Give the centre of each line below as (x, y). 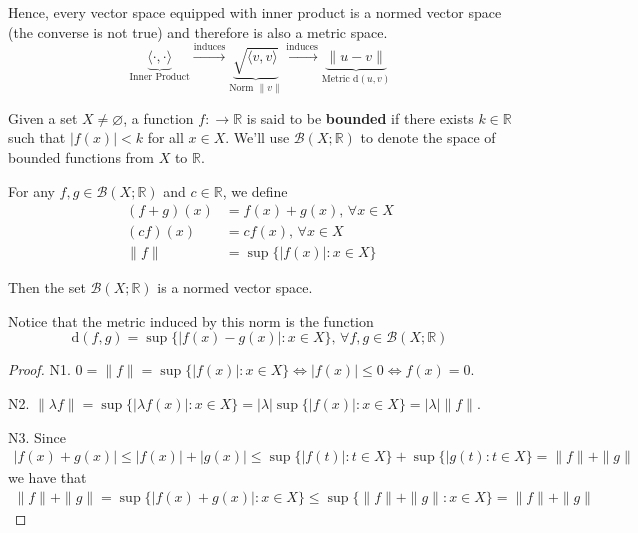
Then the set (47, 287)
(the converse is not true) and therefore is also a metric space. (198, 31)
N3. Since (37, 436)
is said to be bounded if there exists (360, 117)
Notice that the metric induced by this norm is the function (191, 320)
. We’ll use (257, 137)
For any (31, 190)
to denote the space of (428, 137)
